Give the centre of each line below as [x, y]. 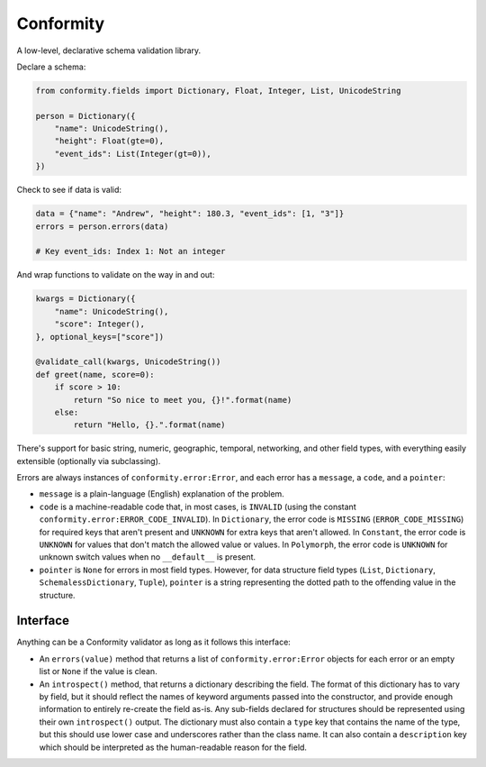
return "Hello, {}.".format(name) [149, 425]
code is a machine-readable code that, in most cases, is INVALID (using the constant [198, 507]
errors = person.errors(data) [102, 226]
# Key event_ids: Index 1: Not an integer [130, 251]
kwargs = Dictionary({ [85, 299]
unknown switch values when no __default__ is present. [148, 557]
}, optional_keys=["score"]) [100, 337]
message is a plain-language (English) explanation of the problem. [162, 494]
